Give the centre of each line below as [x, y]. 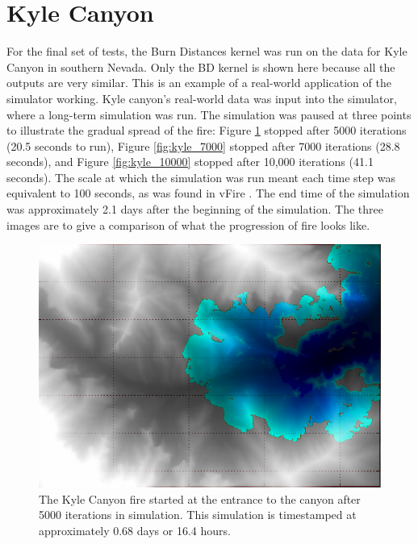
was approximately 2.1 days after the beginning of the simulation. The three [195, 209]
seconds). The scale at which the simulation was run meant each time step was [201, 177]
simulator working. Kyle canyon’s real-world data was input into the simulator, [202, 98]
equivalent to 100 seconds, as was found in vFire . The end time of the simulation [208, 193]
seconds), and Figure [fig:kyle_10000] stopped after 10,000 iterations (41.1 [190, 162]
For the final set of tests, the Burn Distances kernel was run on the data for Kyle [207, 51]
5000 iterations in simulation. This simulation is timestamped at [198, 515]
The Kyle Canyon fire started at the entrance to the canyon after [200, 498]
